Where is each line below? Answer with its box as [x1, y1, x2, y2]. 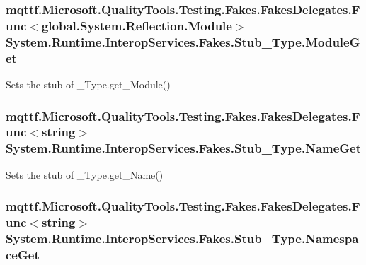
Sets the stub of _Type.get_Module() [6, 76, 171, 91]
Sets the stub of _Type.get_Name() [6, 167, 164, 182]
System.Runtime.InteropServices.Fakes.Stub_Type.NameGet [6, 139, 362, 157]
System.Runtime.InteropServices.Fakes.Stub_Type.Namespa [6, 230, 359, 247]
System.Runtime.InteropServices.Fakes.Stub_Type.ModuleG [6, 33, 360, 50]
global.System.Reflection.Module [41, 16, 232, 34]
